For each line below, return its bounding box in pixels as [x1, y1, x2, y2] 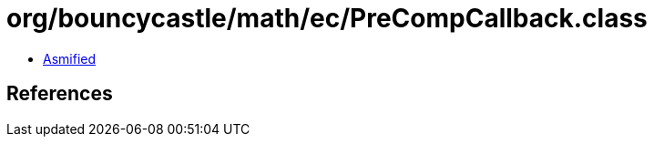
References [6, 82, 113, 106]
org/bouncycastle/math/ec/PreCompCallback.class [6, 3, 648, 34]
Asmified [43, 50, 97, 67]
